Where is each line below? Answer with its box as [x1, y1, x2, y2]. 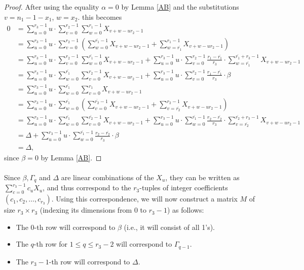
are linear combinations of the [61, 172, 154, 182]
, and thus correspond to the [43, 182, 131, 193]
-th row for [33, 239, 68, 249]
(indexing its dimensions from [40, 205, 132, 215]
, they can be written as [165, 172, 240, 182]
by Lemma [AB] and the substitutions [121, 2, 239, 12]
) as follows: [167, 205, 204, 215]
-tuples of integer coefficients [139, 182, 228, 193]
